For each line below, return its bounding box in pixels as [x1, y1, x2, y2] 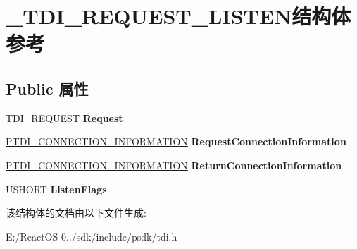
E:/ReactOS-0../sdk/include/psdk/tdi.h [6, 229, 177, 243]
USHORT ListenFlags [6, 181, 107, 196]
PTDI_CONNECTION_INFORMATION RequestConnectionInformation [6, 134, 346, 149]
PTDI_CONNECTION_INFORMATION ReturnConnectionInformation [6, 157, 342, 172]
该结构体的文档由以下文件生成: [6, 205, 146, 220]
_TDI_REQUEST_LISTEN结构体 [6, 1, 351, 30]
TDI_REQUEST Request [6, 110, 123, 125]
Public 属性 [6, 77, 89, 99]
